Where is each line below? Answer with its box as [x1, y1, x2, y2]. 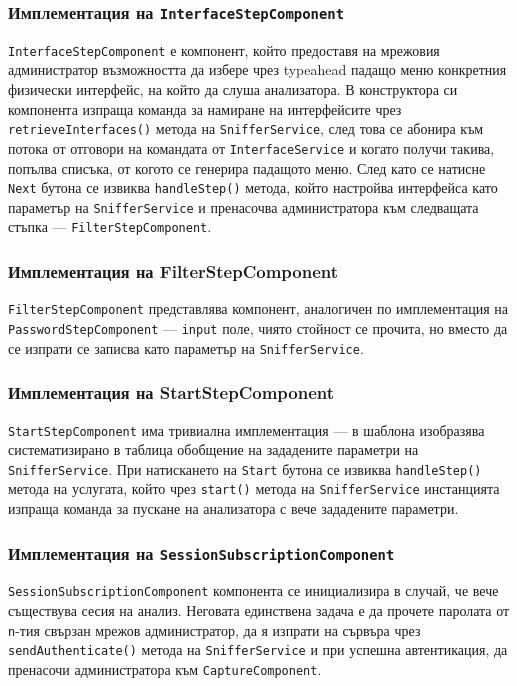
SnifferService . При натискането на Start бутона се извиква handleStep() [8, 458, 482, 479]
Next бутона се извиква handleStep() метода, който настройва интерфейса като [8, 177, 498, 198]
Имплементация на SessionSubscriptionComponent [8, 540, 395, 565]
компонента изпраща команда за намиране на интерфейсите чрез [8, 98, 402, 119]
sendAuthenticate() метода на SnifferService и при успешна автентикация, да [8, 639, 508, 660]
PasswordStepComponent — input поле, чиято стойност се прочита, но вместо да [8, 317, 508, 338]
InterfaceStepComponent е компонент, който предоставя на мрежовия [8, 39, 440, 60]
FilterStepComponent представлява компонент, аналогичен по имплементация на [8, 298, 508, 319]
